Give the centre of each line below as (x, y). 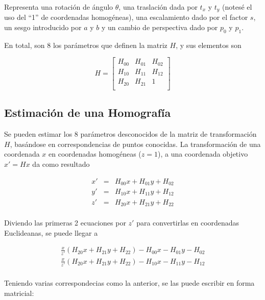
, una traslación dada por (158, 7)
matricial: (19, 293)
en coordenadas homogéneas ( (95, 154)
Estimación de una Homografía (88, 112)
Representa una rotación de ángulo (59, 7)
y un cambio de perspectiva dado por (160, 27)
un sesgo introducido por (43, 27)
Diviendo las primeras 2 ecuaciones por (65, 222)
